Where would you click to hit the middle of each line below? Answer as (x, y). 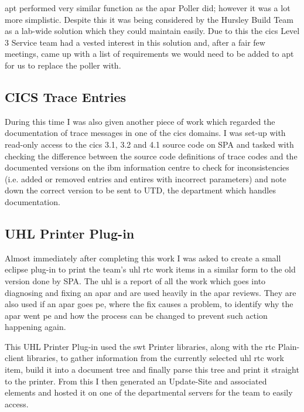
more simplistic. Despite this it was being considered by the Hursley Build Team (149, 19)
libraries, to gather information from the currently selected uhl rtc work (155, 358)
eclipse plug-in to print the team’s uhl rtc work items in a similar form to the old (150, 269)
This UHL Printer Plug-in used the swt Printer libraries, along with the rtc (140, 346)
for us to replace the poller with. (63, 65)
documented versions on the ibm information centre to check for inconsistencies (147, 167)
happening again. (35, 327)
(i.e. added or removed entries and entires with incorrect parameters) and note (146, 178)
